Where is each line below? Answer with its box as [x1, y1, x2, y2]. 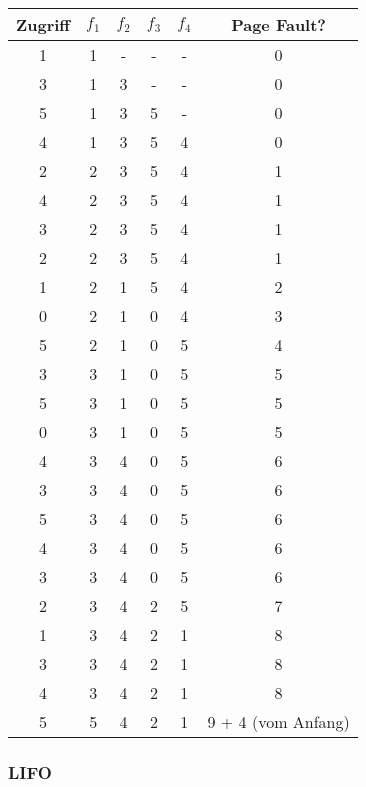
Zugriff [16, 13, 71, 36]
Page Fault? [231, 13, 327, 36]
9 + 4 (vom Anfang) [207, 710, 350, 733]
